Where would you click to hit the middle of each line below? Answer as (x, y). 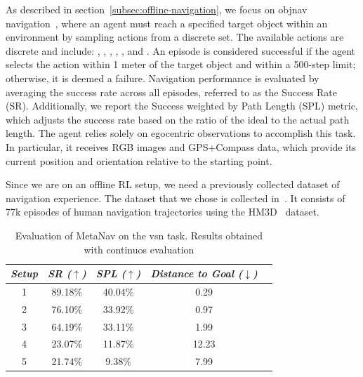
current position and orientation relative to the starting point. (139, 160)
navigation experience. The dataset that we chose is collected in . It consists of (176, 198)
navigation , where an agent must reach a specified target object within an (167, 23)
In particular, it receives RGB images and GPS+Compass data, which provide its (181, 146)
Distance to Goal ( (197, 273)
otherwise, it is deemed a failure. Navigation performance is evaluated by (163, 78)
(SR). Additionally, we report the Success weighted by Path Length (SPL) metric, (182, 106)
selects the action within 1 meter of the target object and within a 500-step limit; (181, 64)
